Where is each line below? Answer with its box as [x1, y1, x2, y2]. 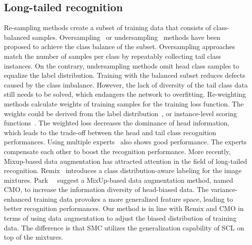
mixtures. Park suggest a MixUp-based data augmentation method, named [4, 175, 233, 185]
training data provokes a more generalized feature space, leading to [34, 193, 233, 204]
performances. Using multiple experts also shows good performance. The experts [4, 137, 247, 147]
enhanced [4, 193, 32, 204]
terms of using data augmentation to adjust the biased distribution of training [4, 213, 236, 223]
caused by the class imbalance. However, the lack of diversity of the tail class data [4, 79, 248, 89]
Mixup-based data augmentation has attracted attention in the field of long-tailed [4, 156, 247, 166]
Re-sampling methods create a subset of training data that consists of [4, 22, 211, 33]
